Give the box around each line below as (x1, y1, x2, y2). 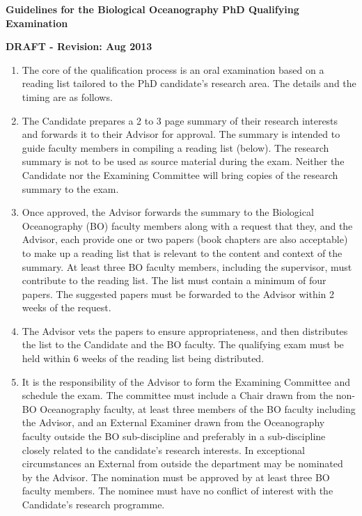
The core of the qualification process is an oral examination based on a (22, 62, 324, 77)
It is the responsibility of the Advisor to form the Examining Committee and (22, 374, 350, 389)
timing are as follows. (22, 89, 113, 104)
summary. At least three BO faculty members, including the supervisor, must (22, 259, 352, 274)
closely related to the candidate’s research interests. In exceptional (22, 442, 305, 457)
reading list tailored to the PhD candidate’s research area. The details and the (22, 76, 356, 91)
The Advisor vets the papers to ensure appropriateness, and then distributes (22, 323, 348, 338)
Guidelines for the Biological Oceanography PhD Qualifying (6, 2, 299, 16)
